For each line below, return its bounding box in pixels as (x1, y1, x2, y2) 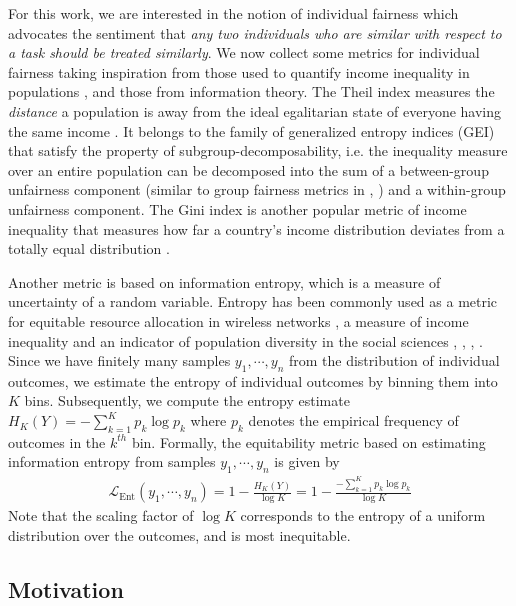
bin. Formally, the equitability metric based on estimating (131, 431, 486, 452)
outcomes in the (8, 431, 106, 452)
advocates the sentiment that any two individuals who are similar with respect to (8, 22, 502, 43)
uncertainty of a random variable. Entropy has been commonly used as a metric (8, 291, 498, 312)
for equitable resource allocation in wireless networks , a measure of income (8, 310, 469, 331)
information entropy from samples (8, 451, 216, 472)
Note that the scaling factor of (8, 505, 194, 526)
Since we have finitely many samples (8, 350, 231, 371)
